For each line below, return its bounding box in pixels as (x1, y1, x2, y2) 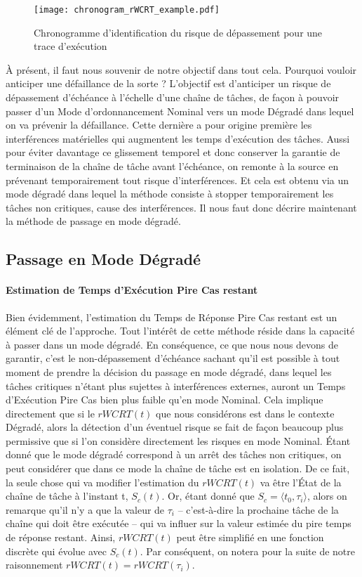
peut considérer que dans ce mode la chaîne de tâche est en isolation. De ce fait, (6, 461, 350, 476)
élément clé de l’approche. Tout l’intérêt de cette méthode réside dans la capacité (6, 323, 355, 338)
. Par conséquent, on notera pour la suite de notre (140, 543, 355, 558)
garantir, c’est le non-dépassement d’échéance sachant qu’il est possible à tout (6, 351, 340, 365)
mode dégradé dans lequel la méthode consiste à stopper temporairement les (6, 186, 334, 201)
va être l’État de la (260, 474, 342, 489)
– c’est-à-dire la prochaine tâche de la (177, 502, 339, 517)
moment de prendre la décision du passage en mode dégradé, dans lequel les (6, 364, 332, 379)
